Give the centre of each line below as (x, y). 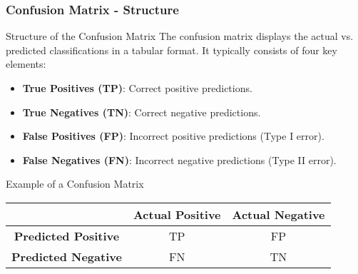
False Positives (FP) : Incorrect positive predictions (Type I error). (173, 136)
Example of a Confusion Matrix (75, 184)
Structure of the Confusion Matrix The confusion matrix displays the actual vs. (180, 36)
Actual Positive (177, 214)
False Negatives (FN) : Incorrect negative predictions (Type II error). (179, 159)
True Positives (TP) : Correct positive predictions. (137, 88)
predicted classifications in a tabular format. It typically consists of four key (172, 50)
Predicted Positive (67, 235)
